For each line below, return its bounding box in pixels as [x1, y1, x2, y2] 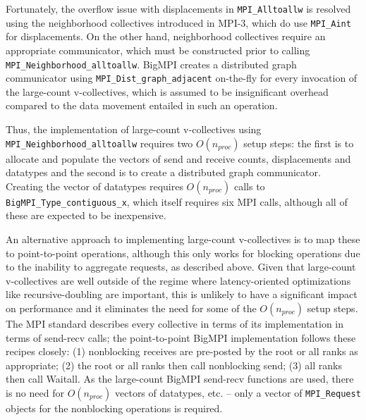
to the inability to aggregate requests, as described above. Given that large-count [6, 259, 356, 274]
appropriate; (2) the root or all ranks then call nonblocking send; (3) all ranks [6, 357, 342, 372]
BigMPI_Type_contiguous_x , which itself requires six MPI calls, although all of [6, 194, 348, 209]
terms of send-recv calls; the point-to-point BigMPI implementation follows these [6, 330, 356, 345]
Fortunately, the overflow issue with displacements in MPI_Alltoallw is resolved [6, 1, 351, 16]
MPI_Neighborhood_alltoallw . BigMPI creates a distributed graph [6, 56, 297, 71]
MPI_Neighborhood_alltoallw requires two [6, 135, 193, 150]
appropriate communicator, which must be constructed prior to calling [6, 42, 310, 57]
